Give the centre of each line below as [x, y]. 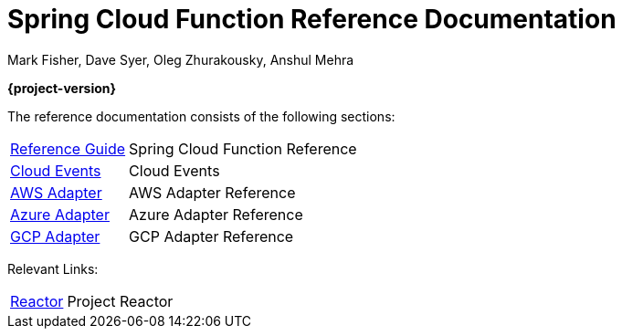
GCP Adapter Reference [211, 236]
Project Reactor [120, 301]
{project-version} [62, 88]
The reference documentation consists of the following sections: [201, 116]
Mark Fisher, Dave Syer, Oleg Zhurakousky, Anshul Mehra [181, 59]
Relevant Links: [53, 268]
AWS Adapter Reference [212, 192]
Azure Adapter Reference [216, 214]
